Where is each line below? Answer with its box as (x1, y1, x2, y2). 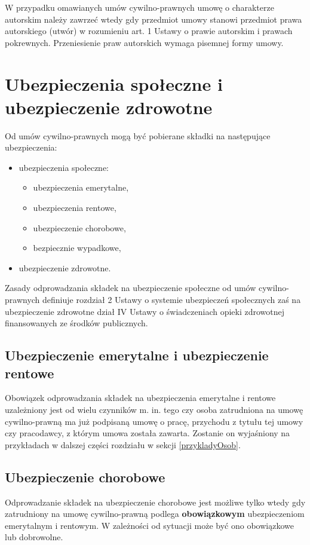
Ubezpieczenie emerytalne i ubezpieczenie (5, 346, 269, 365)
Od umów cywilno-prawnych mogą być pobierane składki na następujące (5, 129, 271, 142)
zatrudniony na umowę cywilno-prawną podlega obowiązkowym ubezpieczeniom (5, 507, 305, 520)
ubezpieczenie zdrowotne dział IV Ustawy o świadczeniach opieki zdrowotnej (5, 305, 285, 317)
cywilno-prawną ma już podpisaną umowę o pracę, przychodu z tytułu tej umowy (5, 415, 303, 427)
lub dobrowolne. (5, 531, 63, 543)
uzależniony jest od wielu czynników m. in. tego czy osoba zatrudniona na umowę (5, 403, 303, 415)
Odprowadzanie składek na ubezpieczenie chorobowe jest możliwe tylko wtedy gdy (5, 495, 306, 508)
